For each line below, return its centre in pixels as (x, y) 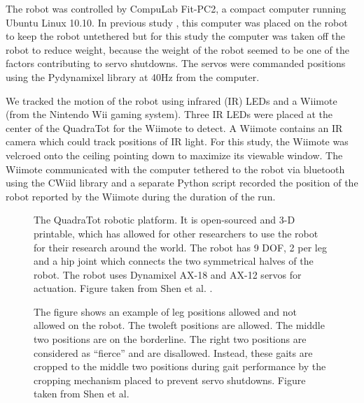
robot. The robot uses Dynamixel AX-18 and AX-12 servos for (168, 274)
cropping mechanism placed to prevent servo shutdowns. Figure (170, 380)
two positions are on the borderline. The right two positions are (170, 339)
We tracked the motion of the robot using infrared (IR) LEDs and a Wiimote (171, 100)
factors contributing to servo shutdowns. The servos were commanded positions (176, 63)
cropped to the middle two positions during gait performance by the (180, 366)
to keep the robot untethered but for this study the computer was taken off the (175, 36)
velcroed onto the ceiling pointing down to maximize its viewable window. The (174, 155)
